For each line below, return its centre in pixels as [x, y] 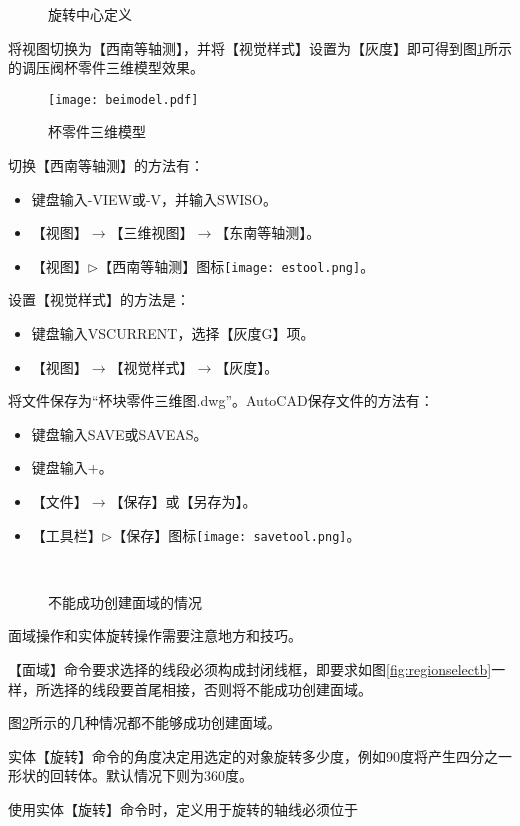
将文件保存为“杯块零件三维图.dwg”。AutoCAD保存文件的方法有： [221, 400]
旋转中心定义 [90, 14]
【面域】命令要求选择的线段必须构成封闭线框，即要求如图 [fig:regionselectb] [250, 669]
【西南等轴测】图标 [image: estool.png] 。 [236, 265]
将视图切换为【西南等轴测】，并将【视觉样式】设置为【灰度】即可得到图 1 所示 [260, 47]
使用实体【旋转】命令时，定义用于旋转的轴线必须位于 [183, 809]
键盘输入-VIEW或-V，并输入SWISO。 [154, 198]
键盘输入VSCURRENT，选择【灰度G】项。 [173, 333]
